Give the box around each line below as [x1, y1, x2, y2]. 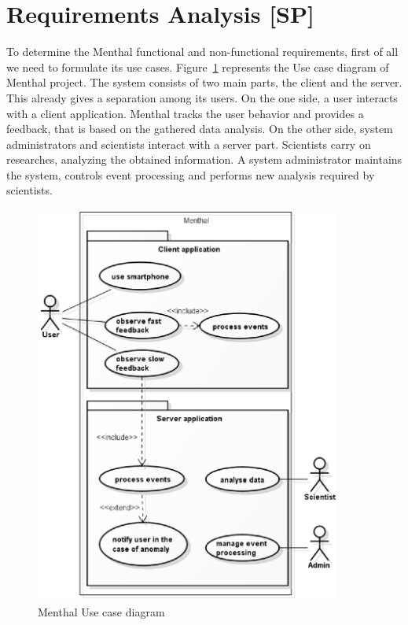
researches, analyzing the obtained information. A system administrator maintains [6, 151, 402, 168]
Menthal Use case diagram [38, 603, 165, 619]
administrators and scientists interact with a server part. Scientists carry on [6, 135, 371, 152]
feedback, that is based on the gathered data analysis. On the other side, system [6, 120, 393, 137]
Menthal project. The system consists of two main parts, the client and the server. [6, 74, 402, 91]
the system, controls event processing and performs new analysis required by [6, 166, 375, 183]
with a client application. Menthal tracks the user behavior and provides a [6, 105, 364, 121]
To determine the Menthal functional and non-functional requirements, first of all [6, 43, 399, 60]
